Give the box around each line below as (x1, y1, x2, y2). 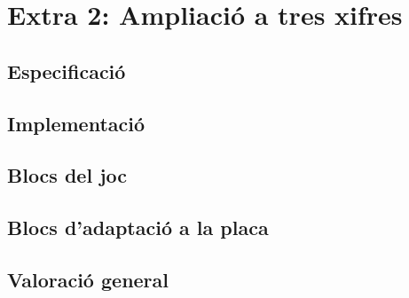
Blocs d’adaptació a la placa (7, 214, 269, 241)
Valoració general (7, 265, 169, 293)
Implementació (7, 109, 146, 137)
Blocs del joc (7, 161, 128, 189)
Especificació (7, 57, 126, 84)
